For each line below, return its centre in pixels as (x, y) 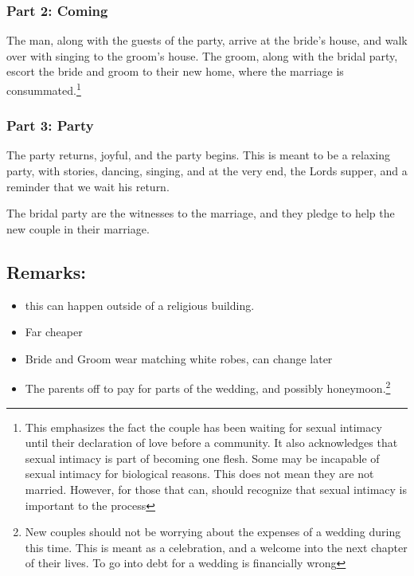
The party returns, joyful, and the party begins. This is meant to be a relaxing (198, 155)
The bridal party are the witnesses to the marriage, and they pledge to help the (201, 213)
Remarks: (46, 271)
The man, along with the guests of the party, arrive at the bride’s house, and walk (207, 40)
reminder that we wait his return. (88, 186)
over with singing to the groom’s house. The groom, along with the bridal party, (202, 55)
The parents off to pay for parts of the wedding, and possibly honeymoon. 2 (208, 387)
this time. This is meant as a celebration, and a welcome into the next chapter (216, 547)
